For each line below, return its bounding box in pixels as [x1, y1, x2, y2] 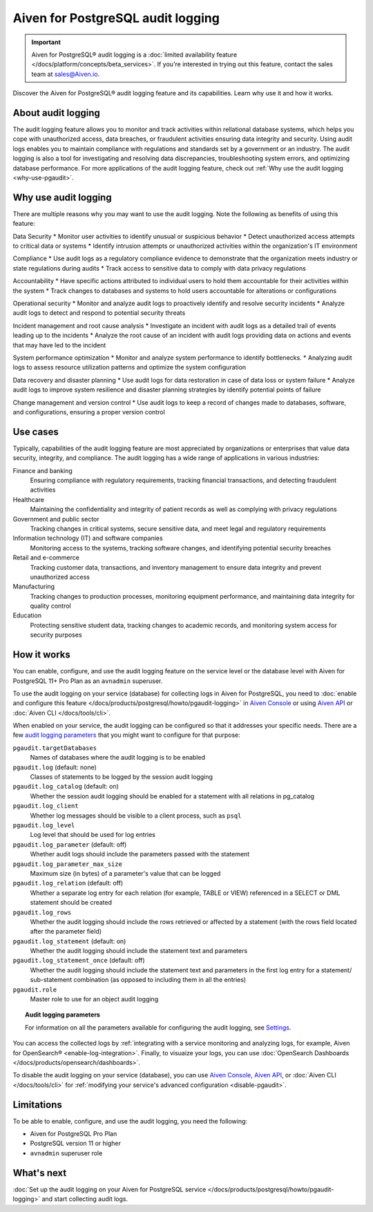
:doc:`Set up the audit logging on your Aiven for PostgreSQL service [12, 1185, 207, 1193]
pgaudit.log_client [12, 802, 79, 810]
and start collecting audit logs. [41, 1195, 128, 1203]
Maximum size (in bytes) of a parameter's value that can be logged [30, 869, 221, 877]
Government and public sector [12, 514, 99, 523]
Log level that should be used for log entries [30, 831, 155, 839]
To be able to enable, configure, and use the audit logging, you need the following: [12, 1117, 248, 1125]
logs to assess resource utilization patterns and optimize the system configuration [12, 363, 247, 372]
